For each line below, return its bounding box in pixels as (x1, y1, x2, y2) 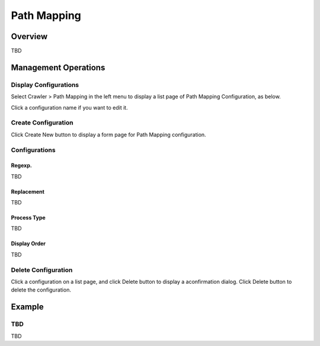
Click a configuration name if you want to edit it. (11, 104, 128, 111)
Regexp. (11, 162, 32, 169)
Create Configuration (11, 118, 73, 127)
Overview (11, 31, 48, 41)
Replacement (11, 188, 44, 195)
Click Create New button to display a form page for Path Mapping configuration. (11, 131, 207, 138)
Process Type (11, 214, 46, 222)
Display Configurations (11, 81, 79, 89)
